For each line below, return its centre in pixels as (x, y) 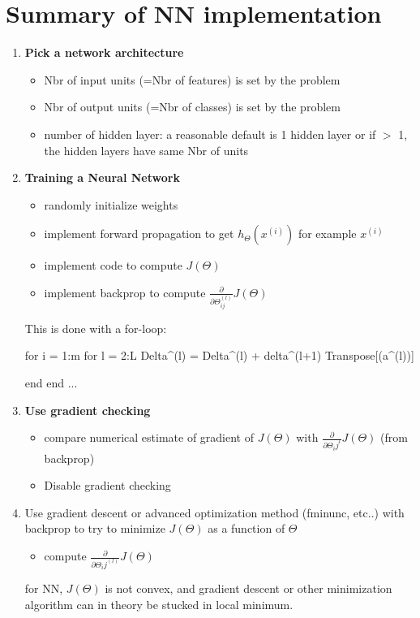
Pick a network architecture (104, 52)
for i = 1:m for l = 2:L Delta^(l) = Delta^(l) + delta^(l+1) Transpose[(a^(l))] (219, 355)
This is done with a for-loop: (96, 328)
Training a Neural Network (102, 177)
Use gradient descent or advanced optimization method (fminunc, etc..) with (214, 512)
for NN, (44, 588)
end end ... (51, 382)
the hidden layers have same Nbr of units (146, 150)
